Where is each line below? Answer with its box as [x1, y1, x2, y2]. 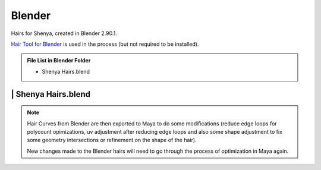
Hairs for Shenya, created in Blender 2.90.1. [11, 30, 117, 37]
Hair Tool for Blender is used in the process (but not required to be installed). [11, 40, 199, 48]
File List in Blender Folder [27, 57, 91, 64]
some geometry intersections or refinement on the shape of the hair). [27, 137, 197, 144]
